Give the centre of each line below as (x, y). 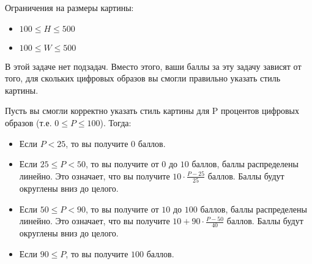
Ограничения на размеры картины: (69, 7)
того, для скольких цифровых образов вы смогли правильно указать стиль (143, 78)
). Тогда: (116, 122)
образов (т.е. (28, 122)
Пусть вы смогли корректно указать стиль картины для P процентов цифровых (152, 111)
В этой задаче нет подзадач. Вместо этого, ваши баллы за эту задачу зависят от (153, 66)
